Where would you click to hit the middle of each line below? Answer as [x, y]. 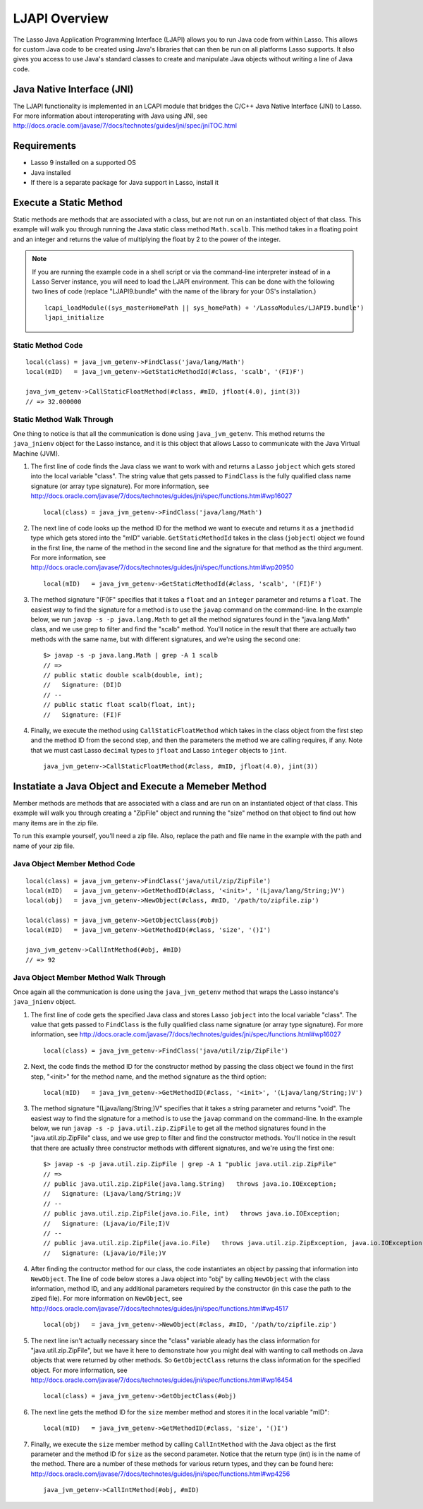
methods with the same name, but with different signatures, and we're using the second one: [166, 639]
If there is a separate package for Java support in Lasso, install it [124, 183]
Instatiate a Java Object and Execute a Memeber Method [140, 786]
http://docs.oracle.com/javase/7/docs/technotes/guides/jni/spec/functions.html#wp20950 [162, 567]
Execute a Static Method [68, 202]
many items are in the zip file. [56, 823]
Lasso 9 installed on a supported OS [84, 163]
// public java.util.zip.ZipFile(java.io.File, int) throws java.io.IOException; [192, 1214]
